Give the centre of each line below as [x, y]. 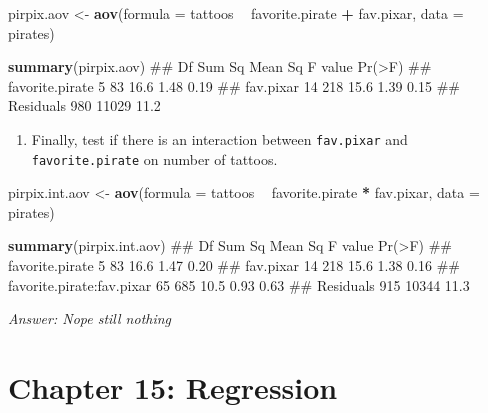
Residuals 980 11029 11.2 [84, 105]
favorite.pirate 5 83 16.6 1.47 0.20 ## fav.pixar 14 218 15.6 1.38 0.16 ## [234, 265]
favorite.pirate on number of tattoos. [154, 158]
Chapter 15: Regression [173, 387]
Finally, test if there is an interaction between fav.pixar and [219, 138]
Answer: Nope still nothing [90, 318]
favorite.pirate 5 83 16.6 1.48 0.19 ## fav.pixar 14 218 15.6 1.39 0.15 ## [234, 85]
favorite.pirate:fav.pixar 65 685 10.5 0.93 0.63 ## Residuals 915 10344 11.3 [239, 284]
